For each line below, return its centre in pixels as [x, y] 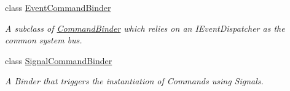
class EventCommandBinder [58, 7]
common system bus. [44, 40]
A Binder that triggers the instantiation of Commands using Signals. [134, 81]
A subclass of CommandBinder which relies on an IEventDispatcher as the [145, 28]
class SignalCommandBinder [59, 60]
